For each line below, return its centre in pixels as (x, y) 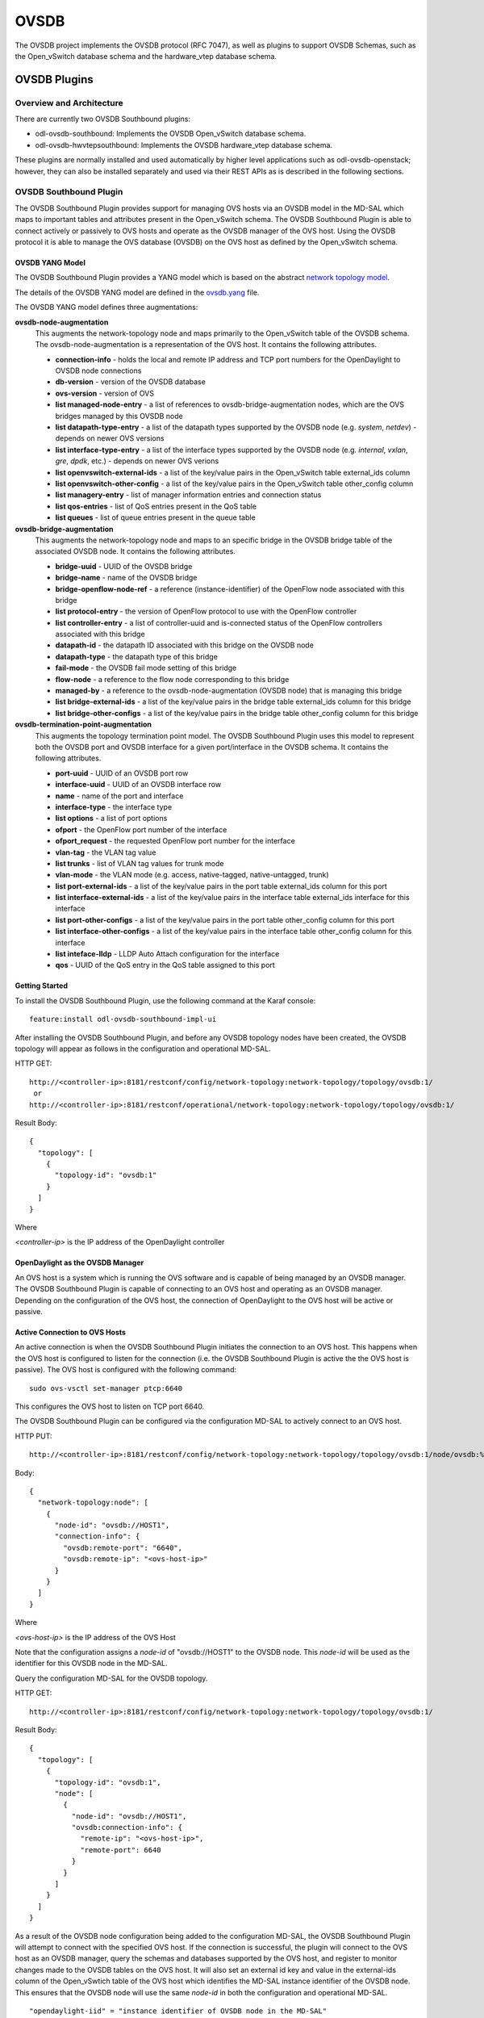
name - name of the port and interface (119, 796)
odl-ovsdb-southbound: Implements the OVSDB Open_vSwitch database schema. (171, 134)
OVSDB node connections (98, 371)
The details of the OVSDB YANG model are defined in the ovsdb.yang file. (137, 292)
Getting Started (42, 986)
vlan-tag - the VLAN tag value (106, 852)
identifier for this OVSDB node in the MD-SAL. (92, 1664)
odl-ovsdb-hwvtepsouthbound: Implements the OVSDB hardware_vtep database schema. (184, 144)
